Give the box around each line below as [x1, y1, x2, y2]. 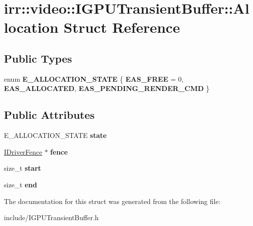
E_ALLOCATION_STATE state [4, 130, 107, 140]
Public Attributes [4, 107, 95, 122]
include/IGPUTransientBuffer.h [4, 212, 99, 223]
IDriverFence [4, 146, 43, 157]
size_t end [4, 179, 37, 189]
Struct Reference [64, 17, 180, 37]
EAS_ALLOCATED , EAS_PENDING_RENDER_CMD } [4, 83, 209, 93]
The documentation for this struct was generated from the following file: [4, 196, 221, 206]
